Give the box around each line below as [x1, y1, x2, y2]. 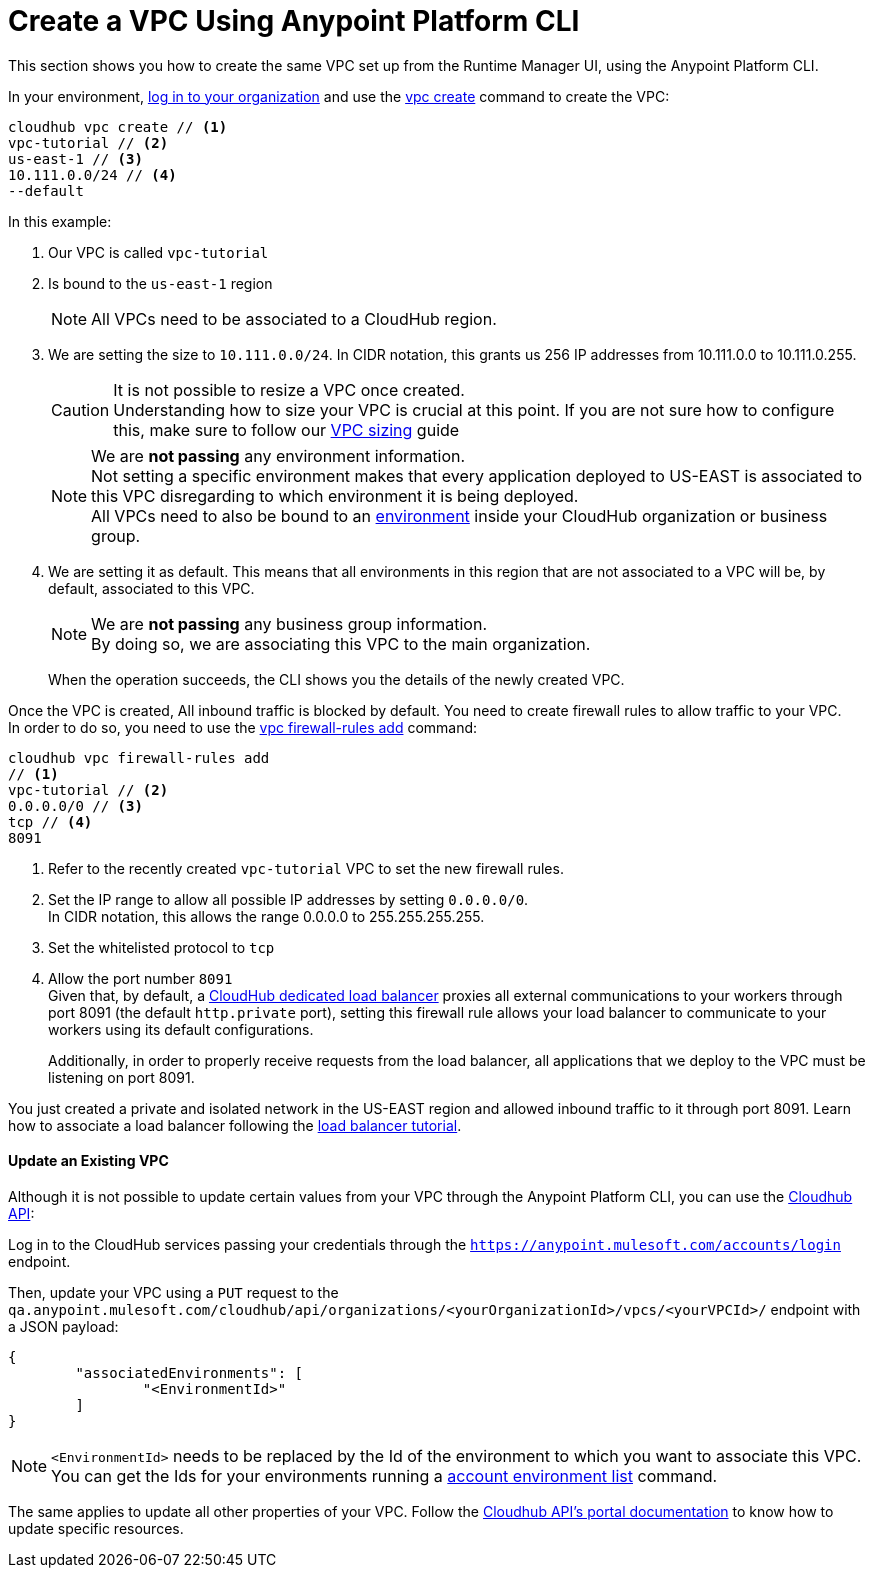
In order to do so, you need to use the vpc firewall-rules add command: [8, 718, 478, 736]
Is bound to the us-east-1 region [48, 274, 273, 292]
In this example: [8, 212, 112, 230]
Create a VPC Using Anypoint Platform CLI [8, 4, 580, 38]
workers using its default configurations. [48, 1020, 314, 1038]
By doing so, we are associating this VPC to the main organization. [91, 633, 591, 654]
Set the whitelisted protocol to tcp [48, 938, 275, 956]
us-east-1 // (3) [8, 150, 143, 167]
